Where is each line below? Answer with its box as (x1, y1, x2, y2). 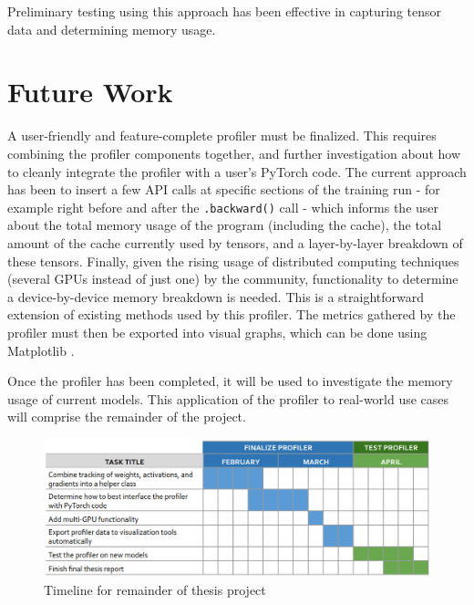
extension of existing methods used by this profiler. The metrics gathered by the (7, 305, 456, 324)
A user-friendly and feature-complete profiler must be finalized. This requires (7, 126, 437, 145)
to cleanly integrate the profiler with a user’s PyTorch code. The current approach (7, 162, 467, 181)
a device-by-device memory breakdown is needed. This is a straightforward (7, 287, 425, 306)
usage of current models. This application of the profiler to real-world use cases (7, 389, 449, 408)
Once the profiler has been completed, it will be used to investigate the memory (7, 371, 453, 391)
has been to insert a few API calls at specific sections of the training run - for (7, 180, 440, 199)
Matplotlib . (7, 340, 75, 360)
